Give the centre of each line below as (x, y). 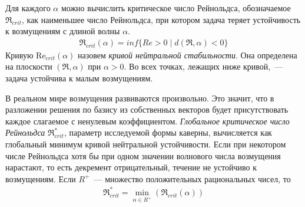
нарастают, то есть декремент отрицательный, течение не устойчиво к (131, 167)
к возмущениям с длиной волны (63, 31)
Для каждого (28, 8)
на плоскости (29, 66)
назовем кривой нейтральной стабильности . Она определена (188, 55)
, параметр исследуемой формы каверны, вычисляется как (168, 132)
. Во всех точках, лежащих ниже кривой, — (203, 66)
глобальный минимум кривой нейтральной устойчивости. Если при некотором (146, 144)
